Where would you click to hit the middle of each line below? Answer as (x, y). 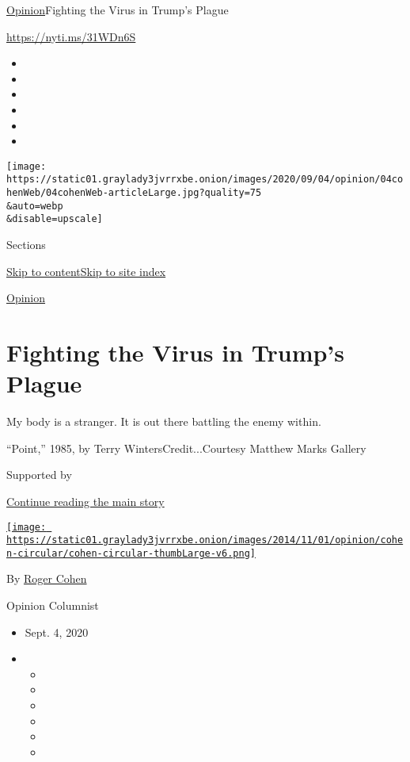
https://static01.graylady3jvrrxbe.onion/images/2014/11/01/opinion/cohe (205, 540)
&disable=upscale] (55, 219)
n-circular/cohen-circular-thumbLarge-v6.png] (131, 553)
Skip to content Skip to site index (86, 271)
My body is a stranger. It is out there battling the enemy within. (164, 421)
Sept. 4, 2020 (57, 632)
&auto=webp (35, 206)
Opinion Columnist (53, 605)
